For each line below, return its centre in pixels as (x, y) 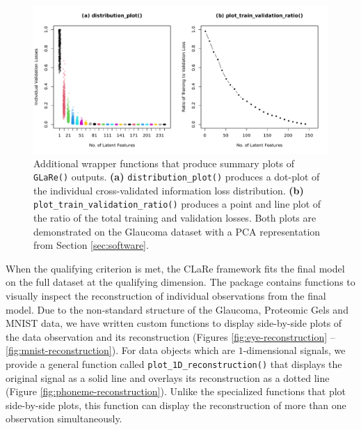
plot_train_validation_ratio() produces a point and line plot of (177, 204)
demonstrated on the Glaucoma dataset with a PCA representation (177, 231)
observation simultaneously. (64, 419)
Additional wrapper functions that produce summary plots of (164, 163)
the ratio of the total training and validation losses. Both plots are (175, 218)
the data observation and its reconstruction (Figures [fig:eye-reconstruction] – (170, 336)
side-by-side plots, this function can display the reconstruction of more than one (176, 405)
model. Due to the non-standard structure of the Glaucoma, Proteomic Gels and (177, 309)
